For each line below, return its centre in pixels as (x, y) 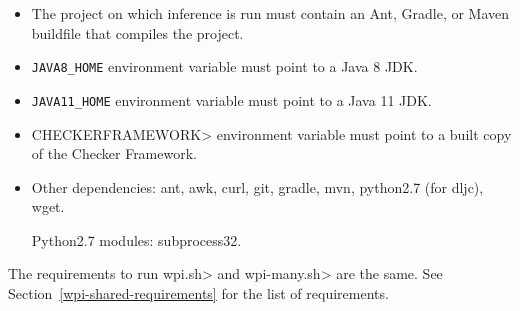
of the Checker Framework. (114, 153)
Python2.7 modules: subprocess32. (136, 239)
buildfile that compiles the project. (137, 32)
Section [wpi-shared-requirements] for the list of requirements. (198, 293)
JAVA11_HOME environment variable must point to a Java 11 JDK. (231, 99)
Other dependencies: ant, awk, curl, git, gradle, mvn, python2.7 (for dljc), (257, 186)
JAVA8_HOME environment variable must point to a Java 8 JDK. (224, 66)
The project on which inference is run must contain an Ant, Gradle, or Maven (270, 13)
